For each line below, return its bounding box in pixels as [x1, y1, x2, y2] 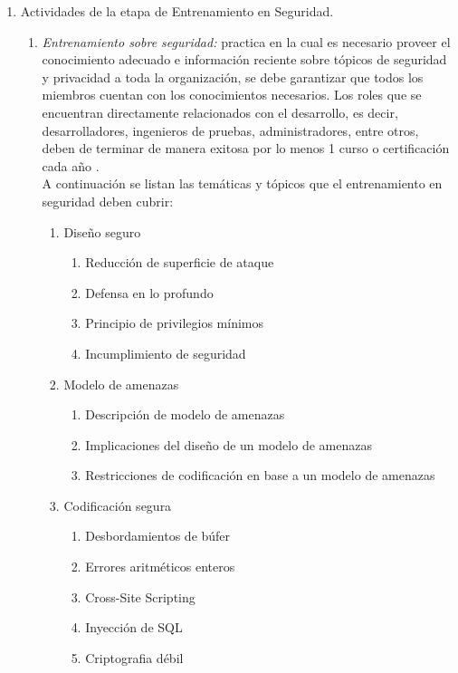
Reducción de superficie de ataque [85, 253, 274, 272]
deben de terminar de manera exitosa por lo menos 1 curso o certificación [42, 139, 450, 158]
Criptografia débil [85, 648, 184, 667]
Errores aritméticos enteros [85, 557, 235, 576]
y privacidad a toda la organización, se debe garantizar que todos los [42, 67, 424, 86]
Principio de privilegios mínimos [85, 313, 264, 332]
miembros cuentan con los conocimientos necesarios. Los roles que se [42, 85, 422, 104]
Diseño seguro [63, 222, 141, 241]
